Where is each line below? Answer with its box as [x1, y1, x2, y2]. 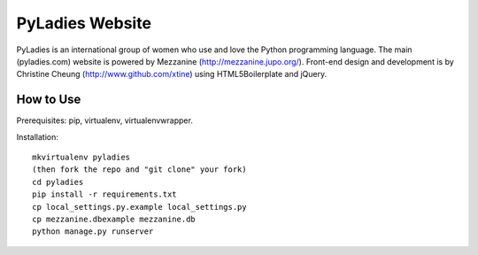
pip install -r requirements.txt [32, 189, 177, 199]
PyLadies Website [16, 13, 152, 33]
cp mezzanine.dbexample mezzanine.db [32, 213, 197, 224]
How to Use [16, 92, 81, 107]
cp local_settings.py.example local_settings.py [32, 202, 247, 212]
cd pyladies [32, 177, 84, 187]
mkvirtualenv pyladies [32, 152, 131, 163]
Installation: [16, 131, 59, 142]
